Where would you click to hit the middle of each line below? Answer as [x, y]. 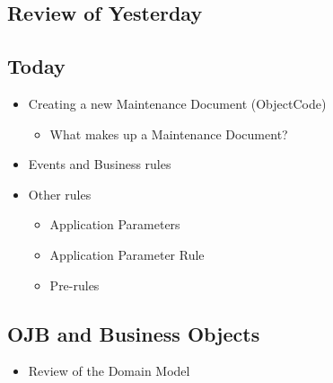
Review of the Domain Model [109, 371]
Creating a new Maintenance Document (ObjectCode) [177, 103]
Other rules [60, 194]
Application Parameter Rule [127, 254]
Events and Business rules [100, 164]
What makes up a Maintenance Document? [169, 134]
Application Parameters [115, 224]
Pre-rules [74, 285]
